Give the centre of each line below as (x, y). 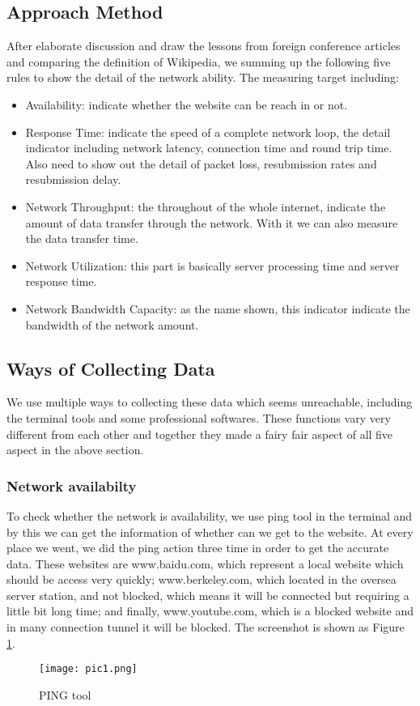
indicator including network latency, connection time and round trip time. (209, 148)
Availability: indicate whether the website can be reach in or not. (187, 104)
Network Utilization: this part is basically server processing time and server (212, 265)
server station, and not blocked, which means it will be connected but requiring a (208, 595)
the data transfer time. (82, 238)
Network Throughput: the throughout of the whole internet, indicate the (206, 206)
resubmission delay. (73, 179)
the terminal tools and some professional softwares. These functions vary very (199, 417)
